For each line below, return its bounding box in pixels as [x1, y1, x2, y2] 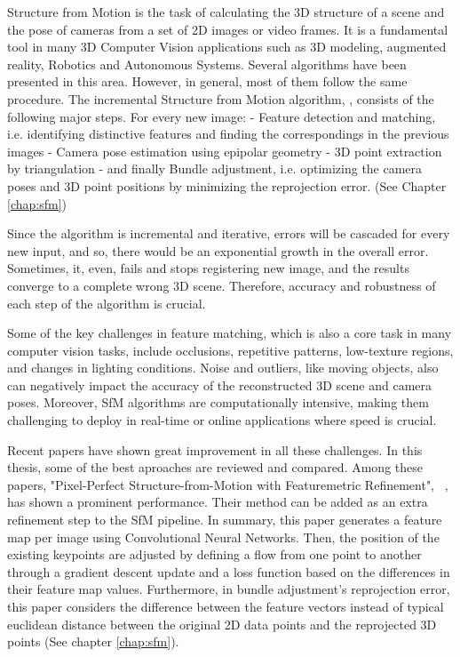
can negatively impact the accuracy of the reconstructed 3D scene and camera [7, 375, 432, 394]
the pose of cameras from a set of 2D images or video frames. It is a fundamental [7, 20, 448, 38]
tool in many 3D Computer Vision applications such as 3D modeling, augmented [7, 37, 447, 56]
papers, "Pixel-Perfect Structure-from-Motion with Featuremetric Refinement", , [7, 475, 448, 493]
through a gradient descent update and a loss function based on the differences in [7, 562, 450, 581]
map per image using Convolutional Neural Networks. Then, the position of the [7, 527, 440, 546]
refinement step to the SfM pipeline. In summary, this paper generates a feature [7, 510, 442, 529]
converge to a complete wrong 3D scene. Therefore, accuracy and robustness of [7, 276, 436, 294]
